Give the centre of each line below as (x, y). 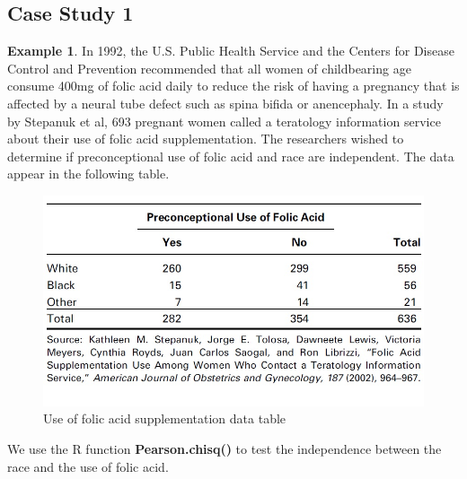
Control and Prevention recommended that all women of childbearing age (209, 68)
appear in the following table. (88, 174)
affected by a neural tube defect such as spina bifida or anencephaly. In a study (225, 103)
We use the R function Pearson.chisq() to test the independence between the (225, 449)
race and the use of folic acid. (88, 466)
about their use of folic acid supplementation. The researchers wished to (206, 139)
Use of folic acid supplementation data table (165, 418)
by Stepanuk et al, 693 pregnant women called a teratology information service (224, 121)
